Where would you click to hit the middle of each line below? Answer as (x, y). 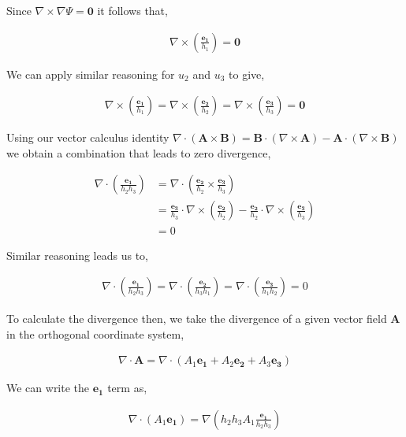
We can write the (48, 388)
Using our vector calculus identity (88, 137)
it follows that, (132, 10)
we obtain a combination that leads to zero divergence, (139, 152)
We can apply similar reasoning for (91, 74)
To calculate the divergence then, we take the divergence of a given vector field (197, 318)
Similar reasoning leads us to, (77, 255)
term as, (127, 388)
